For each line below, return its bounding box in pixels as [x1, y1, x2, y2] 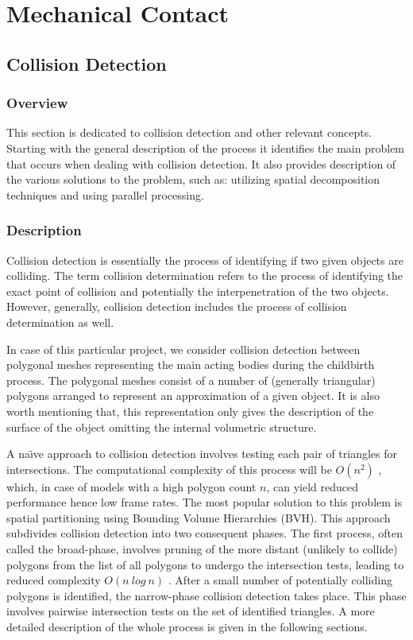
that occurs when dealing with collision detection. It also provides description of [6, 155, 396, 172]
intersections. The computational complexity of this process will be [6, 460, 332, 477]
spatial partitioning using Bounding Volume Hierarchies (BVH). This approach [6, 509, 391, 526]
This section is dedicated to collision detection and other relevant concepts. [6, 124, 372, 141]
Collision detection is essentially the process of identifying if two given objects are [6, 251, 403, 268]
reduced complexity [6, 572, 101, 588]
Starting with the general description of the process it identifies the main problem [6, 139, 405, 156]
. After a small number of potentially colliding [168, 572, 392, 588]
